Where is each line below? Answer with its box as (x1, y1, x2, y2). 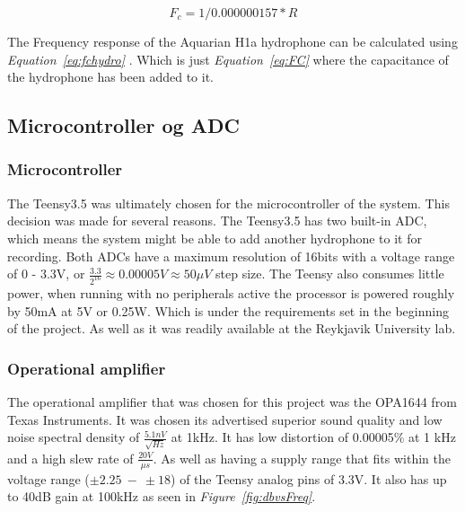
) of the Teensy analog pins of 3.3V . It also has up (171, 469, 447, 488)
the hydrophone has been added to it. (7, 67, 214, 86)
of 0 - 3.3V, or (7, 264, 85, 283)
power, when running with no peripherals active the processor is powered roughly (7, 284, 455, 303)
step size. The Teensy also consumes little (215, 264, 444, 283)
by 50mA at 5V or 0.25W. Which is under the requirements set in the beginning (7, 301, 449, 320)
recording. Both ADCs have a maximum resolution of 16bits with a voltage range (7, 246, 455, 265)
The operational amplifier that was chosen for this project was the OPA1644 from (7, 393, 457, 411)
